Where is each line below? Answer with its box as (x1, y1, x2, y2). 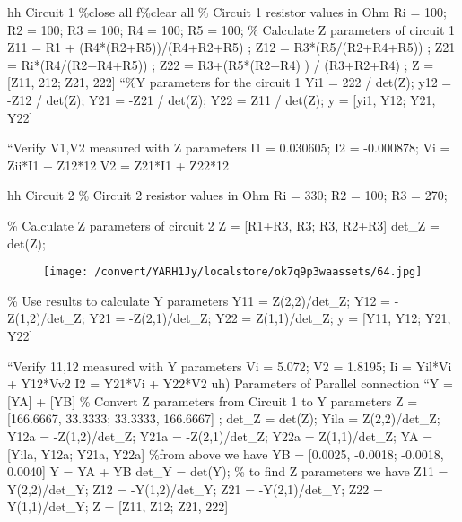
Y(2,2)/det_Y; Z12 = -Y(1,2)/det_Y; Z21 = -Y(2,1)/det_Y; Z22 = (7, 479, 383, 498)
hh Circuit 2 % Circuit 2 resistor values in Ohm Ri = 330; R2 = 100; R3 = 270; (7, 186, 448, 204)
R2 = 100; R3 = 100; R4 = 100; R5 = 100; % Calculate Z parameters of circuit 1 (7, 20, 456, 39)
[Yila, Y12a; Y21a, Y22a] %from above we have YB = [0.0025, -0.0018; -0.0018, (7, 444, 444, 463)
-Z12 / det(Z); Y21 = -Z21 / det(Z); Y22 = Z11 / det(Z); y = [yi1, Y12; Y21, (7, 90, 436, 109)
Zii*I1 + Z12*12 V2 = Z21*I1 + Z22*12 (7, 155, 229, 174)
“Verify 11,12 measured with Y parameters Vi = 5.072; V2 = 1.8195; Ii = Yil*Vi (7, 356, 452, 375)
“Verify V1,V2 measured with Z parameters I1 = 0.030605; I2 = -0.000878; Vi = (7, 138, 450, 157)
